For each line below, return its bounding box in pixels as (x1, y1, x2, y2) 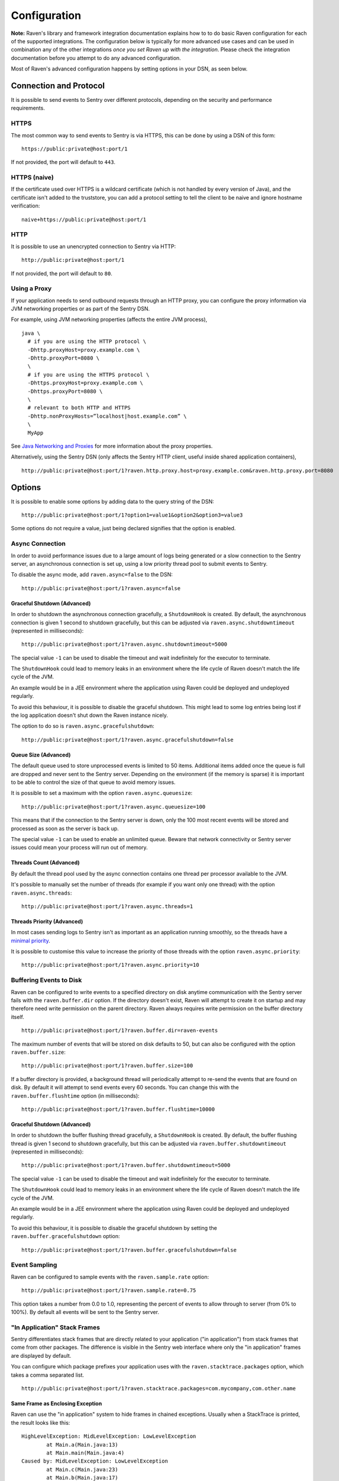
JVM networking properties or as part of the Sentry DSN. (11, 305, 150, 312)
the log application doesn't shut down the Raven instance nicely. (11, 711, 168, 719)
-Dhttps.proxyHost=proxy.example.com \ (27, 380, 143, 386)
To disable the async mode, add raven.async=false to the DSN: (11, 571, 173, 578)
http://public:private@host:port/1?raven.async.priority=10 (21, 961, 199, 969)
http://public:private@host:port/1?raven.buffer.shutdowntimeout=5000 (21, 1162, 231, 1169)
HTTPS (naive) (11, 174, 54, 182)
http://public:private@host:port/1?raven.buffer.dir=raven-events (21, 1027, 218, 1034)
